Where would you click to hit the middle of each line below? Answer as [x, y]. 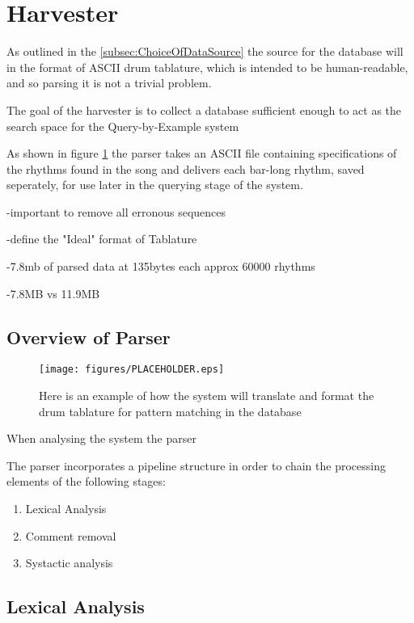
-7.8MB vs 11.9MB [53, 293]
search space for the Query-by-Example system [123, 126]
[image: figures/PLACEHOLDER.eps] [132, 370]
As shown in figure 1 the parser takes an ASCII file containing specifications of [202, 153]
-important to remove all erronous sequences [116, 211]
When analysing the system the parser [101, 438]
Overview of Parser [89, 337]
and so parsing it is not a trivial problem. [109, 83]
